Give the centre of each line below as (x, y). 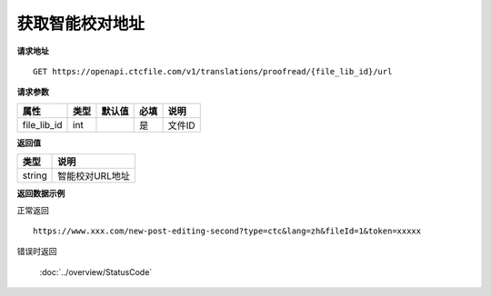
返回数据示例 (41, 193)
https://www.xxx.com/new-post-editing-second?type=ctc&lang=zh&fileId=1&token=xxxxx (227, 231)
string (35, 175)
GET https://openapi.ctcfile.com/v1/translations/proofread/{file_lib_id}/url (213, 71)
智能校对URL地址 (94, 176)
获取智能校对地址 (81, 24)
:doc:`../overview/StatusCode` (96, 271)
